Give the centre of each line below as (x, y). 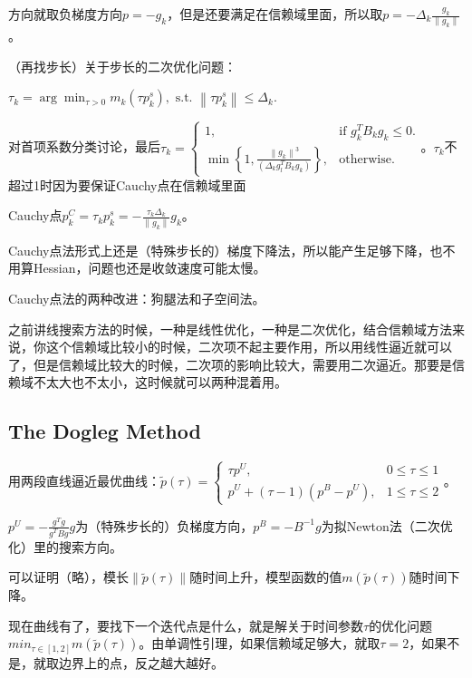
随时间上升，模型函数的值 (266, 577)
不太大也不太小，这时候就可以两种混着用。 (160, 382)
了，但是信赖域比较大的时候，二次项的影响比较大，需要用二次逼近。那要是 (230, 364)
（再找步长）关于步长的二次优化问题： (122, 66)
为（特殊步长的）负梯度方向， (164, 525)
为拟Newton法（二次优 (387, 525)
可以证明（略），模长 (68, 577)
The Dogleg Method (105, 431)
